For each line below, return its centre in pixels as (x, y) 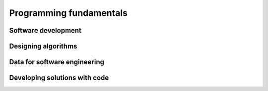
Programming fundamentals (68, 13)
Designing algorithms (43, 46)
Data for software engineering (57, 62)
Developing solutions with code (59, 78)
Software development (45, 30)
